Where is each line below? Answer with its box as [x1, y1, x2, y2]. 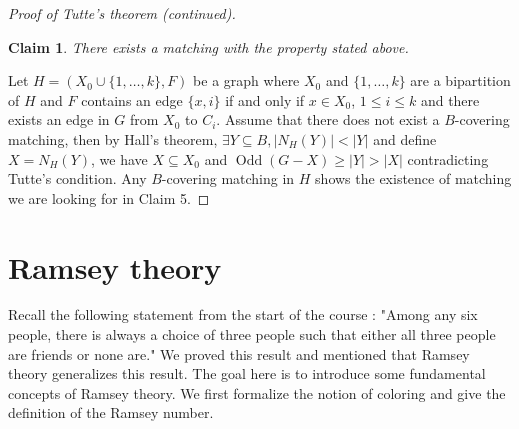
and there [420, 89, 480, 110]
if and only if [225, 89, 305, 110]
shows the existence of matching [315, 168, 512, 189]
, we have [91, 148, 148, 169]
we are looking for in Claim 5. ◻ [8, 187, 210, 208]
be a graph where [193, 70, 300, 91]
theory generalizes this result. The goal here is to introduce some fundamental [8, 363, 486, 384]
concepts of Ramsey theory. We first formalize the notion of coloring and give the [8, 382, 506, 403]
